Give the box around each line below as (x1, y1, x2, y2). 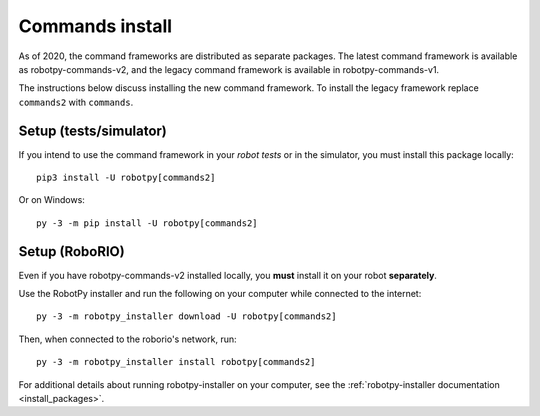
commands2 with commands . (18, 96, 134, 108)
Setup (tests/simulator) (18, 122, 167, 139)
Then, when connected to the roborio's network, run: (18, 333, 237, 345)
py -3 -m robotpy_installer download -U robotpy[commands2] (36, 311, 337, 322)
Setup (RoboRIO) (18, 243, 125, 260)
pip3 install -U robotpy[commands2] (36, 172, 216, 184)
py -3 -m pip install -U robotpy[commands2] (36, 217, 259, 229)
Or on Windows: (18, 194, 85, 206)
